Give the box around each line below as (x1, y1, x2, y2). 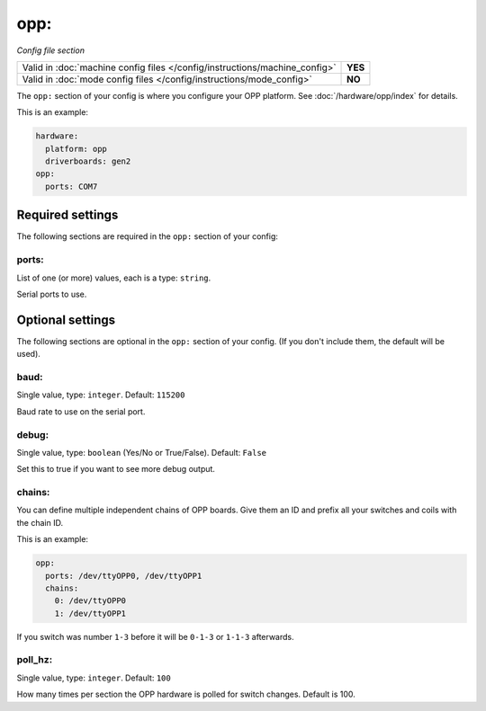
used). (16, 349, 40, 360)
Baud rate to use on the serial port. (16, 405, 146, 417)
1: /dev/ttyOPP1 (54, 608, 126, 618)
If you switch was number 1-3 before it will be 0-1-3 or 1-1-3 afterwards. (16, 631, 294, 642)
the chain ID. (16, 517, 63, 528)
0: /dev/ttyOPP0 (54, 596, 126, 606)
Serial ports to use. (16, 289, 87, 299)
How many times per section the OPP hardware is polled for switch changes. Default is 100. (16, 689, 355, 700)
